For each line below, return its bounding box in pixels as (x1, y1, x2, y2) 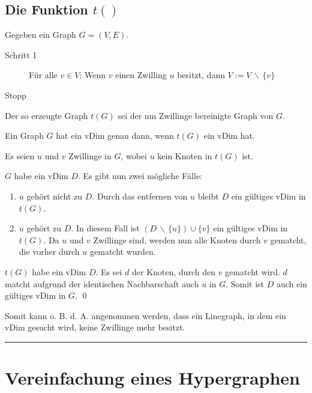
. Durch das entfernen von (92, 189, 188, 202)
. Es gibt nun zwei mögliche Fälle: (77, 169, 203, 182)
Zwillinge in (68, 149, 112, 162)
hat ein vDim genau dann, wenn (56, 129, 174, 142)
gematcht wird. (225, 265, 280, 278)
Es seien (5, 149, 35, 162)
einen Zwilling (115, 69, 167, 81)
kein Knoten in (157, 149, 212, 162)
